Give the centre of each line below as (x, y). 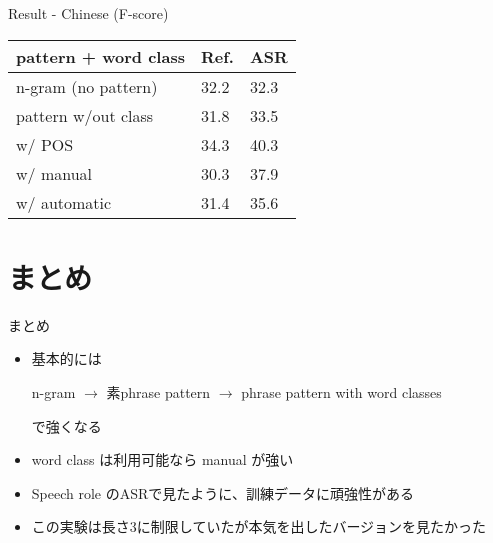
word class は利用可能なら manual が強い (162, 459)
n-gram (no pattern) (87, 86)
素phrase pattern (158, 391)
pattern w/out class (85, 115)
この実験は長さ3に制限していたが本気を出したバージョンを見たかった (259, 526)
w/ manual (54, 173)
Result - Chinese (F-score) (88, 13)
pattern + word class (100, 56)
